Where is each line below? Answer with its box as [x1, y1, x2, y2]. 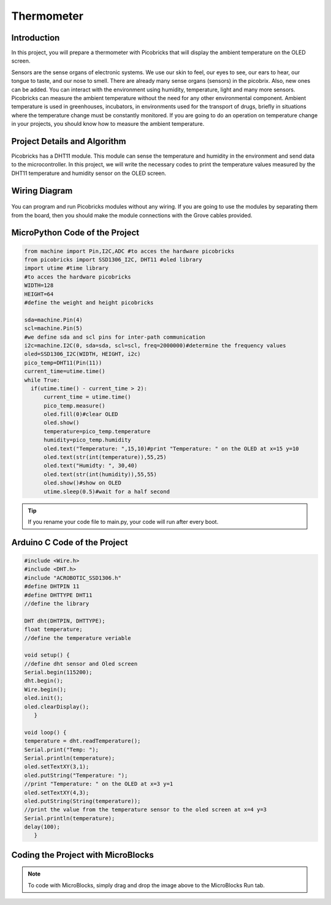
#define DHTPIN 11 [24, 583, 80, 590]
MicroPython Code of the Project [11, 228, 140, 238]
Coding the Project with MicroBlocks [11, 850, 154, 860]
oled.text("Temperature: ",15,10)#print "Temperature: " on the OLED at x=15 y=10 [44, 445, 300, 452]
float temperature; [24, 626, 83, 633]
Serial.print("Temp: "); [24, 746, 99, 753]
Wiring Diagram [11, 185, 73, 196]
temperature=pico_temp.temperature [44, 428, 151, 435]
